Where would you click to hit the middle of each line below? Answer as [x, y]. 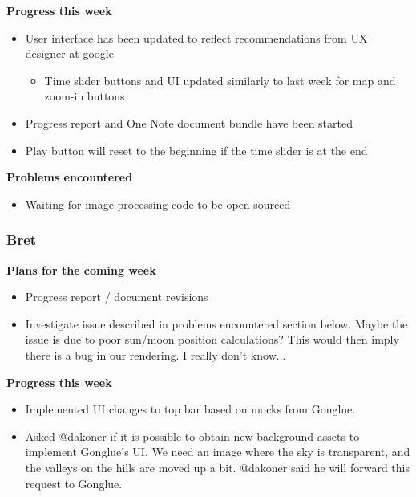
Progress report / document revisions [117, 297]
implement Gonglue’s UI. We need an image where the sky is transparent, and [218, 452]
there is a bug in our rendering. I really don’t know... [155, 354]
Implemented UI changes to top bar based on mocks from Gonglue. [190, 409]
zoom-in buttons [85, 96]
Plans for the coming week [81, 269]
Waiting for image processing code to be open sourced [158, 204]
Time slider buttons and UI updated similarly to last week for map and [220, 80]
